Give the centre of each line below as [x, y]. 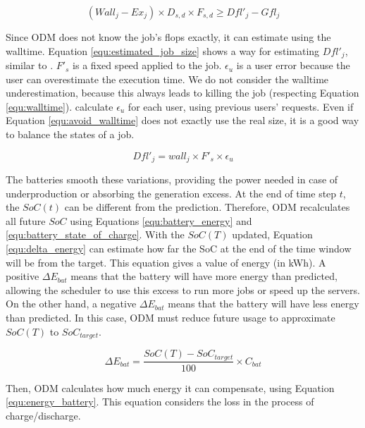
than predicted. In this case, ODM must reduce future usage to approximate [171, 317]
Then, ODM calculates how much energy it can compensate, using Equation [170, 387]
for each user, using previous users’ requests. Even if [241, 106]
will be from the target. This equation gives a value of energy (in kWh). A [166, 262]
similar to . [30, 65]
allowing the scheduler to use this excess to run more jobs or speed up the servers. [183, 289]
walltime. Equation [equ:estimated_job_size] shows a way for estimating [163, 50]
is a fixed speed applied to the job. [147, 65]
